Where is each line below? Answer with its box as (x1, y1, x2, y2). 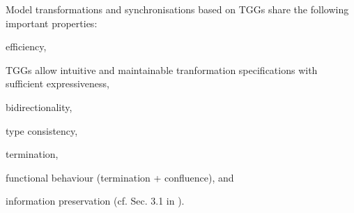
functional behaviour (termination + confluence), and (6, 170, 234, 184)
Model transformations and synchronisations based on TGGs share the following (6, 2, 349, 16)
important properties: (6, 15, 98, 30)
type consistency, (6, 123, 78, 138)
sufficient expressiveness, (6, 76, 109, 91)
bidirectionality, (6, 99, 72, 114)
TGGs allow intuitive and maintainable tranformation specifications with (6, 62, 318, 77)
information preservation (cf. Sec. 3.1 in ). (6, 193, 185, 208)
